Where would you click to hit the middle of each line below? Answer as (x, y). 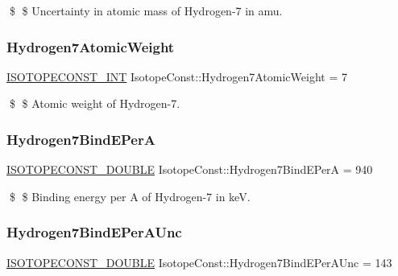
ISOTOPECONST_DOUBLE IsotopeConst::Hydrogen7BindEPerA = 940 (190, 169)
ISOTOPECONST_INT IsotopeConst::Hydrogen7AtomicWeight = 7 (177, 76)
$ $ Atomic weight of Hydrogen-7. (95, 103)
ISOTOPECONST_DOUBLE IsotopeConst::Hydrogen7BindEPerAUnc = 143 (199, 262)
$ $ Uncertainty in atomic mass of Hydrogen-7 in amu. (146, 10)
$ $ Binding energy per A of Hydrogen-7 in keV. (130, 196)
